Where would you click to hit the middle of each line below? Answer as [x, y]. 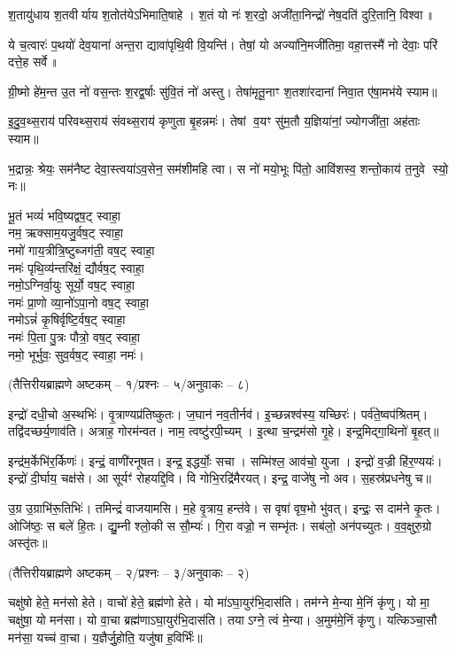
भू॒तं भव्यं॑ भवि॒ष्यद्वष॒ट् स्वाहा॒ [64, 215]
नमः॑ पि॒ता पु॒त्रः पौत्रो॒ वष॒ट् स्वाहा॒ [74, 336]
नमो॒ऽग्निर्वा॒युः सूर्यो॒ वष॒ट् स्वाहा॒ [72, 285]
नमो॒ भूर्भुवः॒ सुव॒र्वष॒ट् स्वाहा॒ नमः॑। [76, 354]
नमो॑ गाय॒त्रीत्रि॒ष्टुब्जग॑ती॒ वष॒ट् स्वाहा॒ [81, 249]
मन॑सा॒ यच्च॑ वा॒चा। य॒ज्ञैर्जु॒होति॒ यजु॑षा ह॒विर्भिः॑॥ [105, 637]
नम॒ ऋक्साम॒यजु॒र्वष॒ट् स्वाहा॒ [66, 233]
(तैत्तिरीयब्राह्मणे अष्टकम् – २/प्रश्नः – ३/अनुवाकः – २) [129, 572]
